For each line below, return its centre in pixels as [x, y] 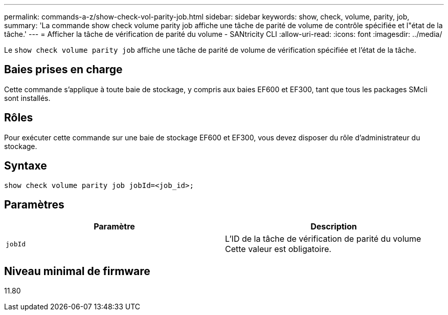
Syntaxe [26, 166]
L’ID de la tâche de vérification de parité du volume [323, 239]
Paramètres [34, 204]
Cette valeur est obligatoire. [278, 249]
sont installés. [27, 98]
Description [334, 227]
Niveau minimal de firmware [77, 271]
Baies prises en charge [63, 70]
